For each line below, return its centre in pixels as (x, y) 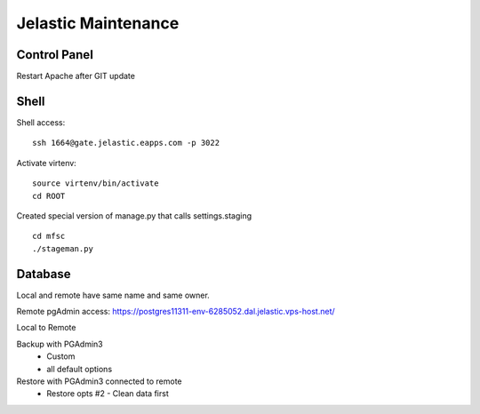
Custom (61, 356)
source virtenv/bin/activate (96, 183)
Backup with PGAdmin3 (60, 344)
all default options (80, 369)
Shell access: (41, 122)
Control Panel (55, 55)
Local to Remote (46, 328)
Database (44, 274)
